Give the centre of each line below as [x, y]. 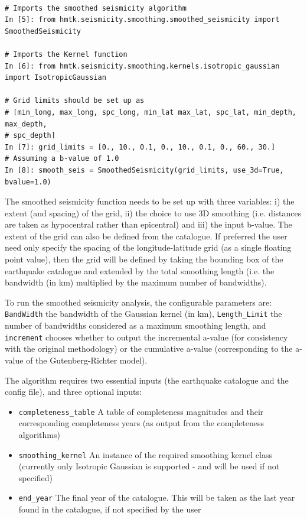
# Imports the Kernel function [66, 54]
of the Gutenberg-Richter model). [87, 360]
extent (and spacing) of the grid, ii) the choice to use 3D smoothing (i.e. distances [153, 213]
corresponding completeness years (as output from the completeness [141, 423]
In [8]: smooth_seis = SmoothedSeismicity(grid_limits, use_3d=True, [144, 170]
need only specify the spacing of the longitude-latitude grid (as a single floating [148, 247]
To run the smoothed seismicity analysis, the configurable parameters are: [138, 302]
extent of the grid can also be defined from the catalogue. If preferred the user [146, 236]
